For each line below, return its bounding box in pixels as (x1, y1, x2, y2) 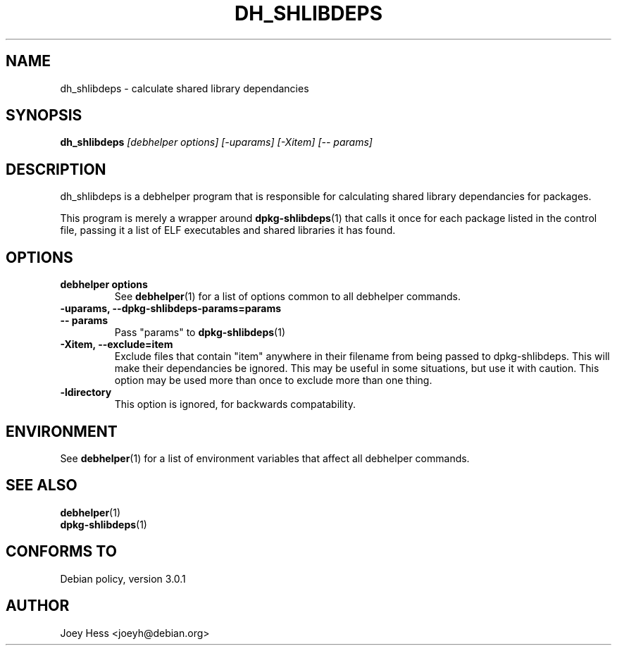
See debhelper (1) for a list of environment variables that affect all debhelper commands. (60, 452, 470, 464)
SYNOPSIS (6, 106, 82, 125)
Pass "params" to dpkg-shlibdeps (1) (114, 326, 286, 339)
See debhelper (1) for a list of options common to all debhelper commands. (114, 290, 461, 303)
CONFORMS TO (6, 542, 117, 561)
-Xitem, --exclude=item (60, 338, 173, 351)
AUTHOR (6, 597, 70, 615)
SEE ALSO (6, 476, 77, 495)
